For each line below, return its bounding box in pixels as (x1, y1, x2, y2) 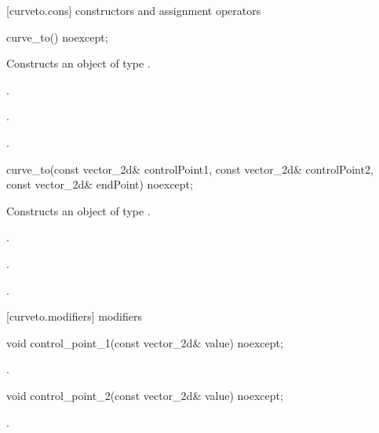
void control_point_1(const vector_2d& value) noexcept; (6, 334, 283, 350)
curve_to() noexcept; (6, 28, 108, 45)
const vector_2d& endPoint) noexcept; (6, 176, 193, 193)
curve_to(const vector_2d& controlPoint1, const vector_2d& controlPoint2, (6, 160, 374, 177)
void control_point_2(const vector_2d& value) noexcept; (6, 387, 283, 403)
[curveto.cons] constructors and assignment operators (6, 2, 261, 18)
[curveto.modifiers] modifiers (6, 308, 142, 325)
